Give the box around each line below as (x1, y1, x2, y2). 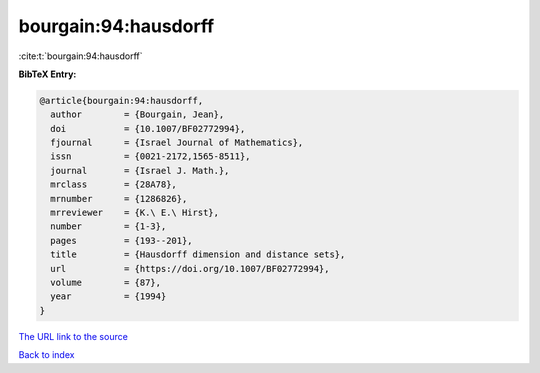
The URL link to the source (18, 330, 129, 342)
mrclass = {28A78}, (50, 179, 177, 190)
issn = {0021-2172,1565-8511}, (50, 151, 251, 162)
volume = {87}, (50, 277, 162, 288)
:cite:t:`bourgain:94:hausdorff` (18, 50, 143, 62)
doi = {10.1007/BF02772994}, (50, 123, 246, 134)
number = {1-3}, (50, 221, 167, 232)
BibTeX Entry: (18, 68, 77, 80)
